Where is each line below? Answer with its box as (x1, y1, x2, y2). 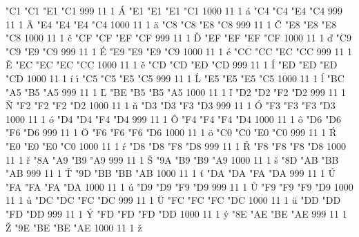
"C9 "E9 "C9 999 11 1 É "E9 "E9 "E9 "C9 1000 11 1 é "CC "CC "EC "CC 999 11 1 (6, 44, 352, 58)
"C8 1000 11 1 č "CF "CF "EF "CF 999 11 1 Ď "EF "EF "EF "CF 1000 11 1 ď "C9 (6, 30, 351, 45)
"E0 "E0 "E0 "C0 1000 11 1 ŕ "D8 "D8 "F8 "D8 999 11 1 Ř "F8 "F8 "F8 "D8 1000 (6, 138, 346, 153)
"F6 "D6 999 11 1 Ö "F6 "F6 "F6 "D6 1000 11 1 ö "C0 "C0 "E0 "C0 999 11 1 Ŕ (6, 125, 337, 140)
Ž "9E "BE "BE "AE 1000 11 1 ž (6, 220, 142, 234)
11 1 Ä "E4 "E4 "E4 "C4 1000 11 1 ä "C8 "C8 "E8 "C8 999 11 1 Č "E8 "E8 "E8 (6, 17, 337, 31)
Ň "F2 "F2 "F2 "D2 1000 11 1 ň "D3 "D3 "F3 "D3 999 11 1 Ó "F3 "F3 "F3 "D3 (6, 98, 336, 113)
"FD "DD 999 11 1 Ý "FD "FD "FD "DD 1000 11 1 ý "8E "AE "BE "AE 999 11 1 (6, 206, 347, 220)
